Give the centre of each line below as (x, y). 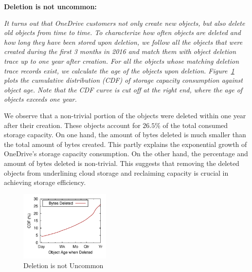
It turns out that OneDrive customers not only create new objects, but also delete (125, 23)
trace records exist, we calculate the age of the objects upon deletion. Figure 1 (119, 70)
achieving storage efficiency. (45, 182)
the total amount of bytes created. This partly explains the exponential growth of (126, 144)
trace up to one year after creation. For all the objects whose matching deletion (122, 61)
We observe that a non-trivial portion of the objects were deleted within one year (125, 115)
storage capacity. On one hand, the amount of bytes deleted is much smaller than (125, 135)
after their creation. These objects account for (72, 125)
